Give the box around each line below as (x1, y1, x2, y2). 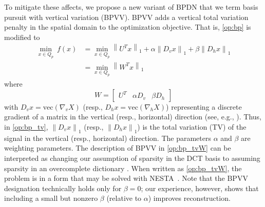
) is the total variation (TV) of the (137, 121, 247, 132)
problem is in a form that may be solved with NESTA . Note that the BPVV (4, 173, 248, 183)
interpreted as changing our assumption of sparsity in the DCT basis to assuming (4, 153, 260, 163)
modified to (4, 31, 40, 42)
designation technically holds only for (4, 182, 122, 193)
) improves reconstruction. (148, 193, 231, 203)
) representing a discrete (166, 101, 242, 112)
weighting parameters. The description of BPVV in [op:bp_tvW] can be (4, 142, 231, 153)
